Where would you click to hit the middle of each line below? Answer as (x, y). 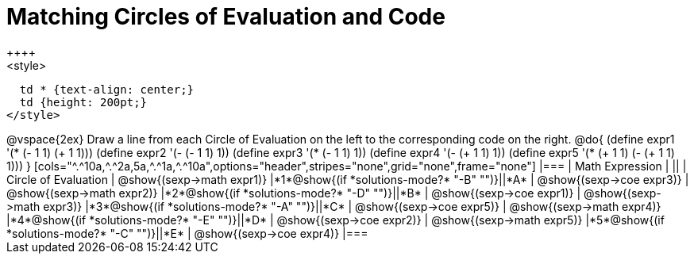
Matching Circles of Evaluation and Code (226, 17)
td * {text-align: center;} (107, 89)
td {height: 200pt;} (83, 102)
